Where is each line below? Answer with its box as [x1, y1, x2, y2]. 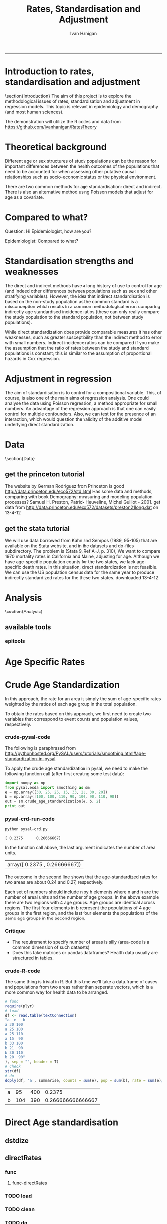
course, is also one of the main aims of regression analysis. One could [5, 395, 149, 401]
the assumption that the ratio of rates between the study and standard [5, 345, 149, 351]
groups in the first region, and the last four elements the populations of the [5, 910, 158, 916]
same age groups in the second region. [5, 915, 85, 921]
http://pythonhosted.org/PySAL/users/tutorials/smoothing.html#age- [5, 750, 146, 756]
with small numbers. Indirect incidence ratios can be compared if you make [5, 339, 159, 345]
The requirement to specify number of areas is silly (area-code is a [12, 939, 150, 945]
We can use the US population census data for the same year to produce [5, 569, 155, 575]
